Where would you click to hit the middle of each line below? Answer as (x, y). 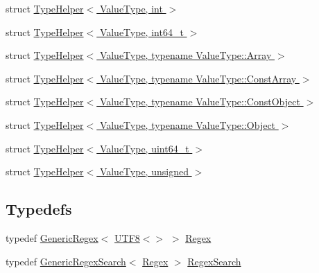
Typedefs (39, 209)
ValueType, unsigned (144, 171)
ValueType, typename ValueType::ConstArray (198, 78)
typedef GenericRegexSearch (66, 261)
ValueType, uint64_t (144, 148)
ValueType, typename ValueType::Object (188, 124)
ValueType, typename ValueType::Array (186, 55)
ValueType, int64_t (141, 32)
